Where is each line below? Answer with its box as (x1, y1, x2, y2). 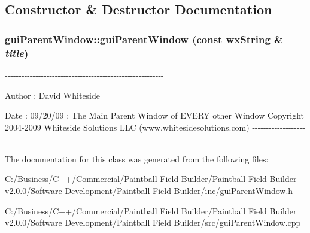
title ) (5, 45, 29, 60)
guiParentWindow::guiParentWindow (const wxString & (5, 31, 283, 46)
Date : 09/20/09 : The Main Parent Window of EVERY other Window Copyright (5, 109, 305, 122)
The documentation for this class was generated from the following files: (5, 152, 269, 165)
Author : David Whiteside (5, 89, 101, 101)
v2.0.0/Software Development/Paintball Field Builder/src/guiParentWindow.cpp (5, 216, 301, 229)
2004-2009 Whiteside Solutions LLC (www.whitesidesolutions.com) (5, 120, 250, 133)
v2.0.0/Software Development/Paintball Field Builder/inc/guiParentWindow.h (5, 184, 293, 197)
